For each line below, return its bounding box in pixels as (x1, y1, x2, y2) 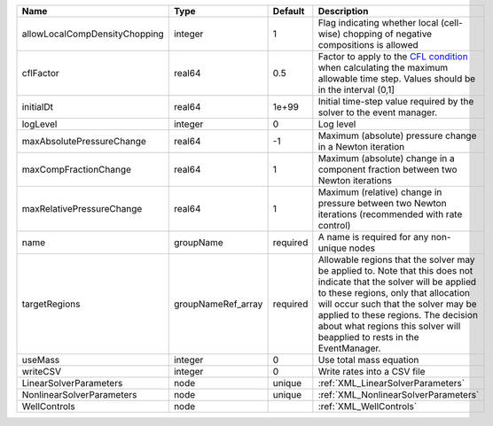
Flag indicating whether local (317, 17, 439, 28)
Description (317, 5, 369, 17)
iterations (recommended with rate (317, 208, 463, 221)
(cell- (440, 17, 463, 28)
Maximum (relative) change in (317, 186, 442, 198)
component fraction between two (317, 164, 458, 175)
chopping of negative (342, 27, 433, 40)
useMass (21, 354, 60, 366)
